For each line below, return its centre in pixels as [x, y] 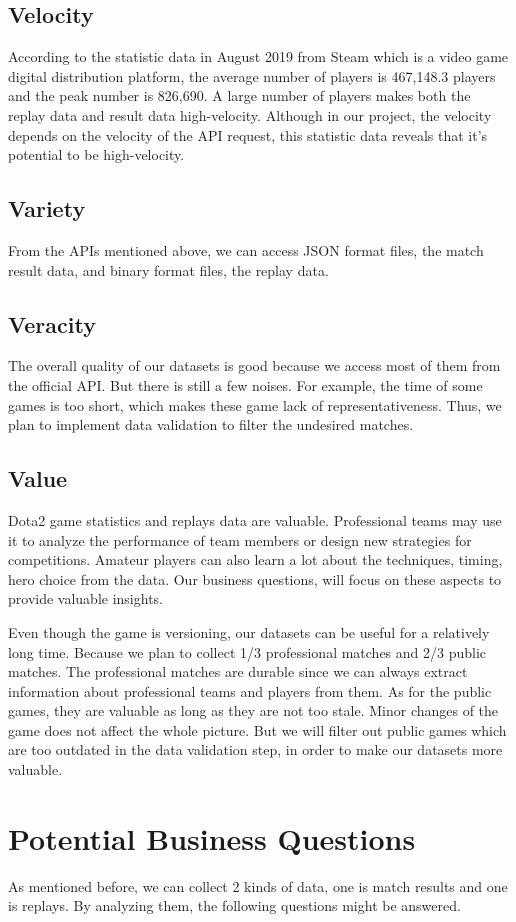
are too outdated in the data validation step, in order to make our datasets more [255, 749]
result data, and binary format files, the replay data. [168, 269]
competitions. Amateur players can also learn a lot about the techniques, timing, [255, 559]
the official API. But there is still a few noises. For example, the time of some [245, 384]
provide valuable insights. [85, 598]
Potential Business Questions [212, 837]
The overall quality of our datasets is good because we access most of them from [254, 365]
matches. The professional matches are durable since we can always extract [238, 671]
